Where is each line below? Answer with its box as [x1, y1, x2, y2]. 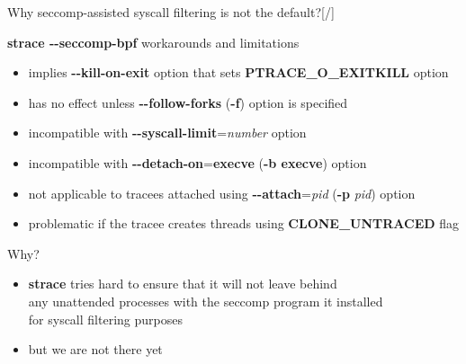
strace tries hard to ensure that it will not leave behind [28, 274, 337, 293]
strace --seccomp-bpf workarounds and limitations [7, 32, 300, 51]
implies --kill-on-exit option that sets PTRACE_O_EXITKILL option [28, 63, 449, 82]
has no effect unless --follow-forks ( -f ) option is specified [28, 93, 348, 111]
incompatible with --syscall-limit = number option [28, 123, 307, 142]
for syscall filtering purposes [28, 309, 183, 328]
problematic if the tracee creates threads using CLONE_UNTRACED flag [28, 214, 460, 233]
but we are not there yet [28, 340, 163, 359]
